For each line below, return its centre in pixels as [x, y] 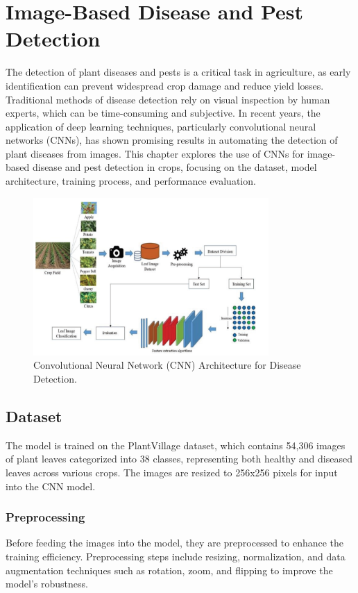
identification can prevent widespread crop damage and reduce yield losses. [165, 85]
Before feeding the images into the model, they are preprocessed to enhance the [175, 543]
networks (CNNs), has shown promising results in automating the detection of [172, 140]
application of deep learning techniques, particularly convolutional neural [161, 126]
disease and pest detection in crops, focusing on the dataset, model [174, 167]
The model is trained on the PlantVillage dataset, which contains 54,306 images [176, 445]
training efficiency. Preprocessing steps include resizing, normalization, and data [176, 557]
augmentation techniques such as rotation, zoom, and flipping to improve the [169, 570]
